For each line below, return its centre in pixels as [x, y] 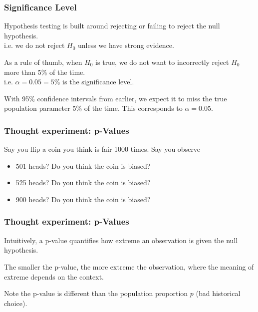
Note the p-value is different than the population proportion [96, 293]
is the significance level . [98, 82]
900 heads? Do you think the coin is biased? [83, 199]
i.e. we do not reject [34, 45]
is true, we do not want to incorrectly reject [162, 62]
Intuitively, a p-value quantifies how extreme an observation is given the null [121, 240]
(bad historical [218, 293]
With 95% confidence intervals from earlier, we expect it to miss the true [116, 98]
